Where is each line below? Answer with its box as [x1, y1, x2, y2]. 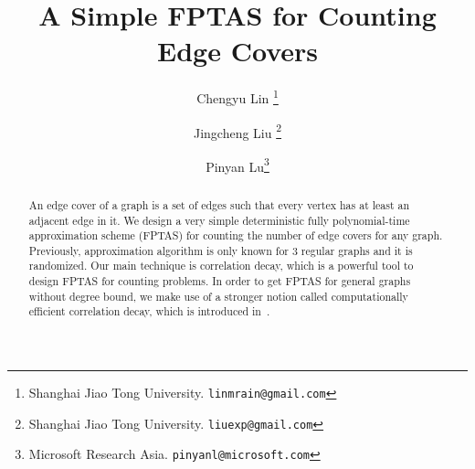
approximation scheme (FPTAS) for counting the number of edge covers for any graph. [28, 228, 443, 243]
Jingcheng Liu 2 [193, 120, 282, 142]
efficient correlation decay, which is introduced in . [28, 304, 270, 319]
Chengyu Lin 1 [196, 86, 279, 107]
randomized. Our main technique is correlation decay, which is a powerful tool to [28, 258, 414, 273]
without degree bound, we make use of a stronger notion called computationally [28, 288, 408, 304]
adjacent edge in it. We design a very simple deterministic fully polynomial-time [28, 212, 410, 228]
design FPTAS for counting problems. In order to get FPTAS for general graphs [28, 273, 411, 289]
